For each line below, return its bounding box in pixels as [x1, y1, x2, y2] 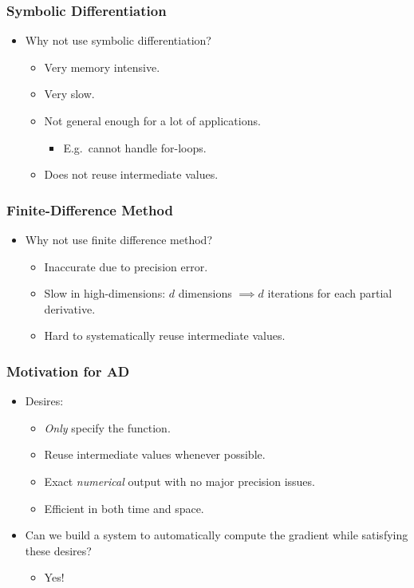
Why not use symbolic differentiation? [25, 32, 211, 49]
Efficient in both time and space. [44, 499, 204, 516]
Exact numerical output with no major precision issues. [44, 472, 315, 489]
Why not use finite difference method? [25, 231, 213, 247]
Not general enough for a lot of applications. [44, 112, 261, 128]
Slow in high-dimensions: [44, 285, 166, 302]
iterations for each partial [267, 285, 392, 302]
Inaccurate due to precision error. [44, 258, 208, 274]
